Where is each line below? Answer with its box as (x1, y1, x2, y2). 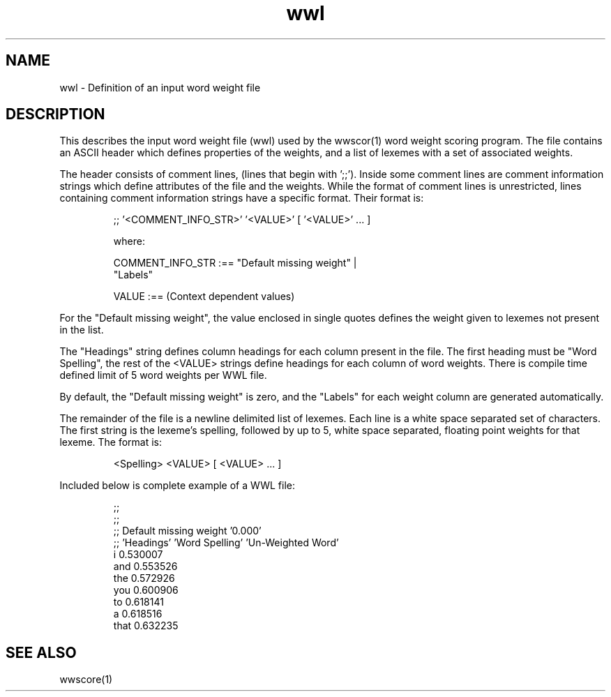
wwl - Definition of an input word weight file (59, 81, 261, 93)
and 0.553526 (113, 560, 178, 573)
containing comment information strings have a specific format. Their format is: (59, 192, 424, 204)
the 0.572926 (113, 572, 175, 585)
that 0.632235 (113, 620, 179, 632)
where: (113, 235, 145, 248)
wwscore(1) (59, 673, 113, 686)
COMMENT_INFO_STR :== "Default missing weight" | (113, 257, 357, 269)
